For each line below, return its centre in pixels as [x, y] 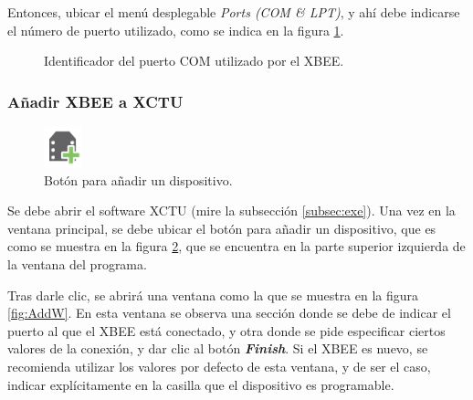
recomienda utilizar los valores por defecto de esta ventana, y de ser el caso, [219, 367]
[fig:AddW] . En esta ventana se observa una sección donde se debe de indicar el [229, 313]
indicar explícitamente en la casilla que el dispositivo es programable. [201, 384]
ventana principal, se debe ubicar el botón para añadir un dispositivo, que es [222, 228]
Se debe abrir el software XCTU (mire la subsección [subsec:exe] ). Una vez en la [231, 211]
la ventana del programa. [77, 264]
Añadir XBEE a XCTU [95, 101]
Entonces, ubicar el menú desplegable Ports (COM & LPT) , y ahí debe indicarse [234, 12]
